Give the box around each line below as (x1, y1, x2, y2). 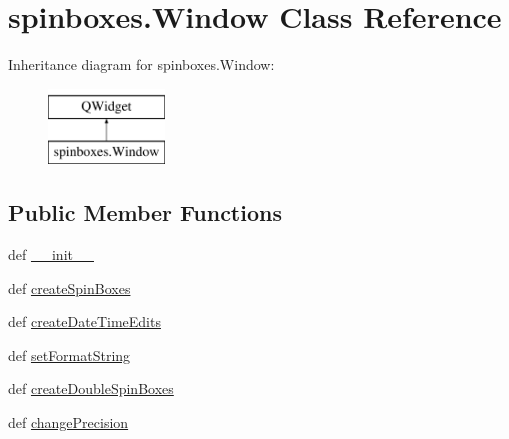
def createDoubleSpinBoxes (8, 378, 174, 399)
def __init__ (8, 244, 94, 265)
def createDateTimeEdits (8, 311, 161, 332)
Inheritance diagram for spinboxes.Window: (8, 54, 275, 75)
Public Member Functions (8, 197, 282, 228)
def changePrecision (8, 412, 129, 433)
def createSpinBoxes (8, 277, 131, 298)
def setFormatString (8, 344, 131, 365)
